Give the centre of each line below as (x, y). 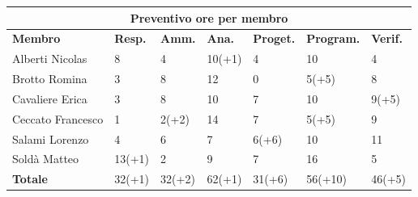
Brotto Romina (50, 79)
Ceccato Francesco (58, 118)
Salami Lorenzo (51, 138)
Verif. (387, 38)
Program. (333, 38)
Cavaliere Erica (50, 98)
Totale (30, 179)
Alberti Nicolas (50, 59)
